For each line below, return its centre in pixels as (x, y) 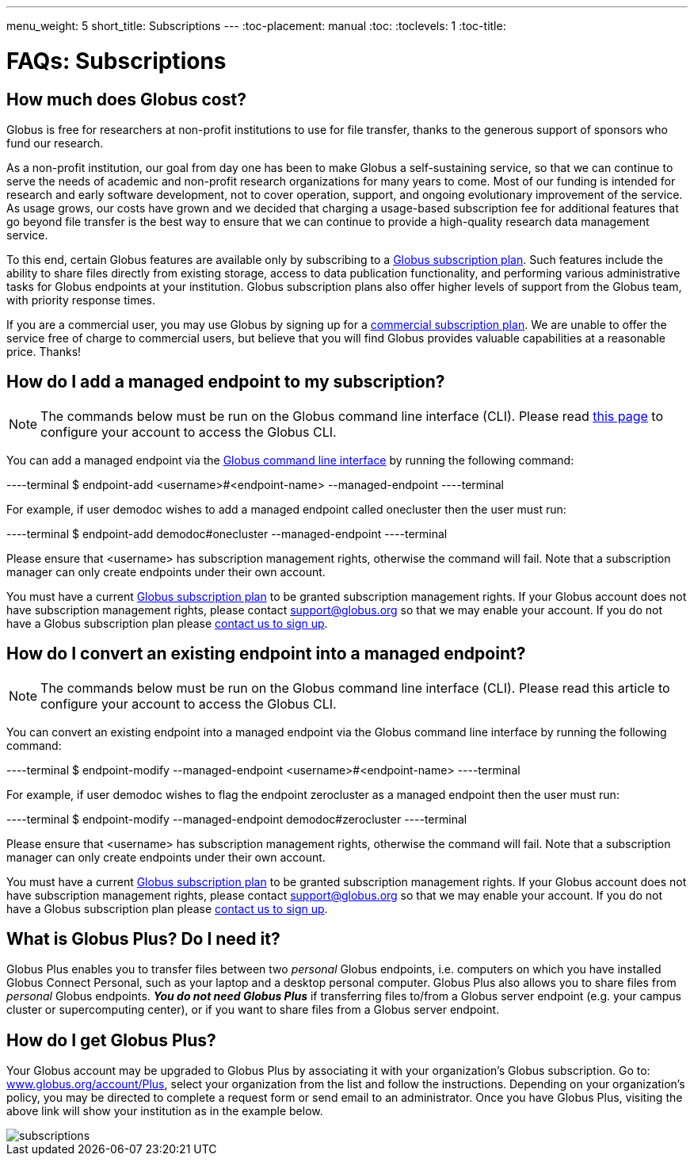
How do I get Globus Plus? (111, 1040)
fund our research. (55, 143)
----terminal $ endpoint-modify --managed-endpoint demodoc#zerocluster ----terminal (237, 819)
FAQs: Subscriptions (116, 61)
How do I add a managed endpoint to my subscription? (226, 382)
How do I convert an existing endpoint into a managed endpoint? (266, 654)
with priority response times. (81, 300)
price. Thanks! (44, 351)
